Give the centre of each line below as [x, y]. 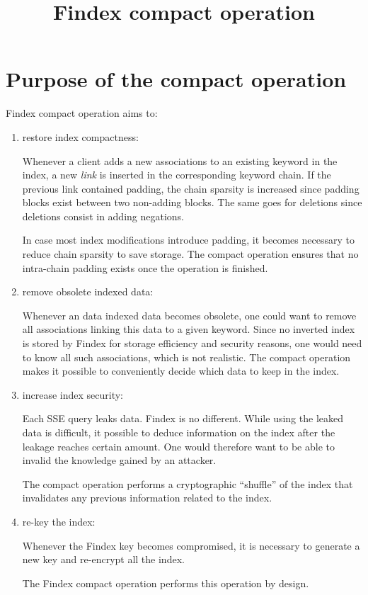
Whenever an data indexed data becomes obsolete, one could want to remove [189, 315]
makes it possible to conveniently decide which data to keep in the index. [181, 371]
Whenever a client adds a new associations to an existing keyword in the [180, 160]
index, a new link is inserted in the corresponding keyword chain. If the [177, 175]
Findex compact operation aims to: [82, 113]
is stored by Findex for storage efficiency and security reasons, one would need [192, 343]
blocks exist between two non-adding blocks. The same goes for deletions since [192, 202]
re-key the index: [59, 521]
